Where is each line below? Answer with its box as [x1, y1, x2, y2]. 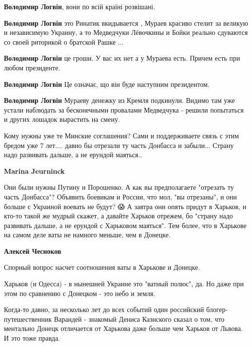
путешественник [4, 313, 52, 324]
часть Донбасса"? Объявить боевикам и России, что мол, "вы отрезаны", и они [4, 191, 237, 201]
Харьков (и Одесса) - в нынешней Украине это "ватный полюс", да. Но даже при [4, 279, 244, 289]
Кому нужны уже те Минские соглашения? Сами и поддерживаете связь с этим [4, 130, 239, 140]
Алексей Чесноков [4, 246, 61, 256]
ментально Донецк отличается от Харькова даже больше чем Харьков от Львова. [4, 323, 243, 333]
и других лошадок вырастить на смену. [4, 114, 120, 124]
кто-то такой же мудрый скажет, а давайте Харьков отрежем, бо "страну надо [4, 211, 233, 221]
